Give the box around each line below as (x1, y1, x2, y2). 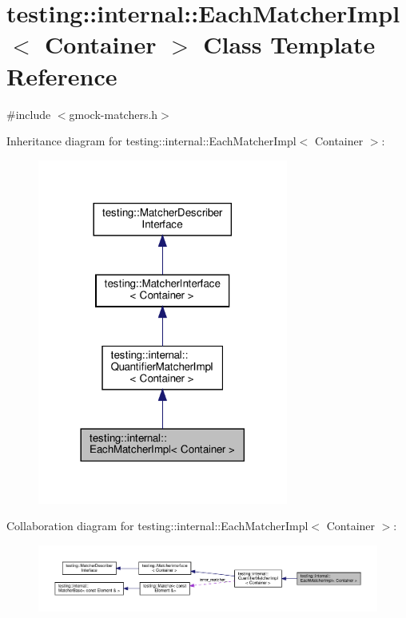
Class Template (203, 28, 376, 61)
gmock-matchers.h (69, 105, 158, 122)
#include (6, 105, 51, 122)
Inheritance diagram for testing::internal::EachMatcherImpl (6, 133, 297, 149)
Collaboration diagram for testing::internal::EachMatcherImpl (6, 517, 308, 534)
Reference (6, 59, 117, 92)
